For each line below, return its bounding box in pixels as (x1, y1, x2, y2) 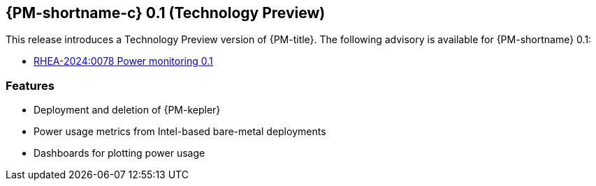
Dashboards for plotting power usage (34, 147, 205, 160)
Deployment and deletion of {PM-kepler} (34, 104, 221, 116)
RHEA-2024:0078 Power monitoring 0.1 (34, 55, 213, 68)
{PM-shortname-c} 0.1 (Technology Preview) (6, 4, 326, 22)
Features (6, 78, 54, 93)
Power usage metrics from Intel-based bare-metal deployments (34, 125, 326, 138)
